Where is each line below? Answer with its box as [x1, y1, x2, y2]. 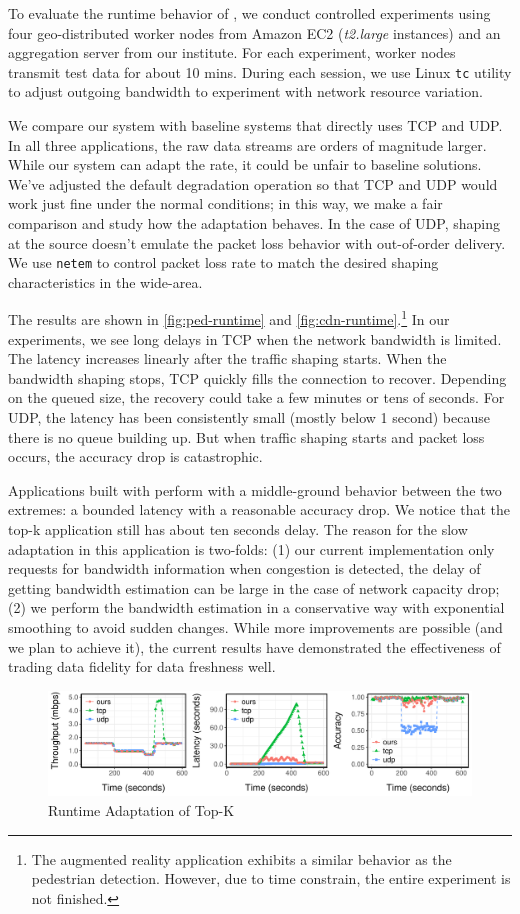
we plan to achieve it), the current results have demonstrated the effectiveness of [8, 636, 501, 657]
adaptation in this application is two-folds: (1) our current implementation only [8, 538, 495, 559]
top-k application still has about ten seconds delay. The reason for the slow [8, 519, 468, 540]
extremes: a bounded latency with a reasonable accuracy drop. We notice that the [8, 499, 510, 520]
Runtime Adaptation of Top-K [48, 799, 235, 820]
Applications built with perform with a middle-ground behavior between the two [8, 479, 502, 500]
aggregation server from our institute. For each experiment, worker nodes [8, 42, 456, 63]
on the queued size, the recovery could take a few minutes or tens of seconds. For [8, 387, 505, 408]
